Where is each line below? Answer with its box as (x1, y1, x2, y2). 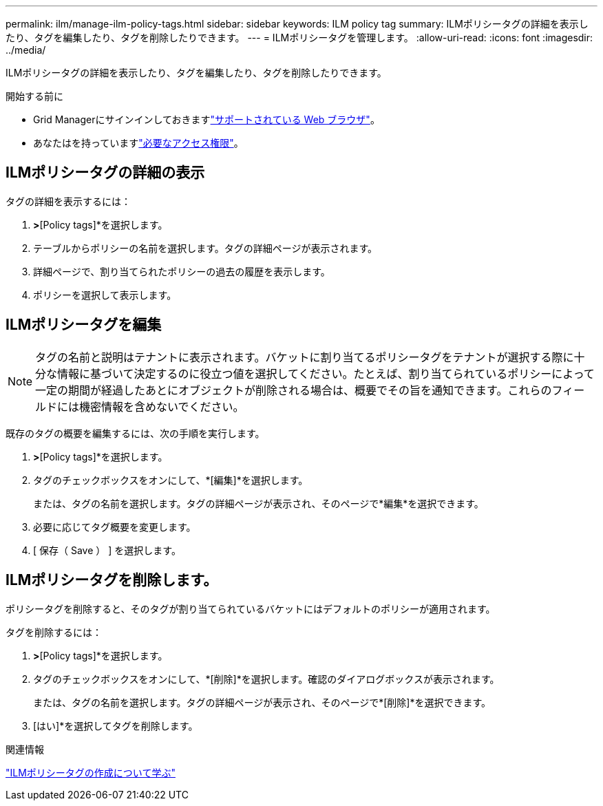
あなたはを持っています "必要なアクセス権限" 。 (33, 137, 244, 149)
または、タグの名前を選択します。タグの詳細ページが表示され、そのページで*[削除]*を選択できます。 (33, 696, 491, 708)
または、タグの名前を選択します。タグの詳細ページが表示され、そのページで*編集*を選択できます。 (33, 497, 484, 509)
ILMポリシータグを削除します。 (6, 571, 218, 589)
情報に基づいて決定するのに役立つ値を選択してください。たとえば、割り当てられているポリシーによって (57, 366, 595, 381)
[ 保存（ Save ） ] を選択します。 (33, 544, 181, 556)
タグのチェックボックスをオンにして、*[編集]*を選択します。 (33, 474, 308, 486)
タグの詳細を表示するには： (6, 195, 131, 207)
